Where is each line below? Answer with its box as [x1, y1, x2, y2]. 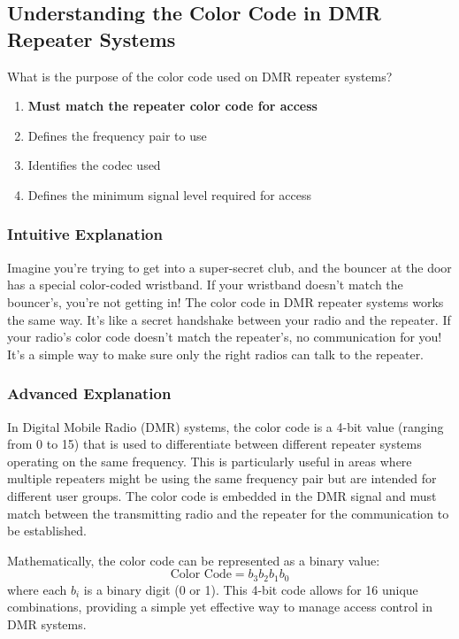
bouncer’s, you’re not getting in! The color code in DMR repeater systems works [7, 292, 444, 311]
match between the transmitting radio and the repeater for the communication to [7, 504, 449, 522]
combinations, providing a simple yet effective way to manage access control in [7, 597, 432, 616]
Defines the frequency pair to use [27, 126, 207, 144]
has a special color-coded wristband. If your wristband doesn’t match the [7, 275, 403, 294]
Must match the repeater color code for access [27, 96, 317, 115]
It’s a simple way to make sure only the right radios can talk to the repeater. [7, 344, 425, 363]
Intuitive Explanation [7, 223, 163, 245]
